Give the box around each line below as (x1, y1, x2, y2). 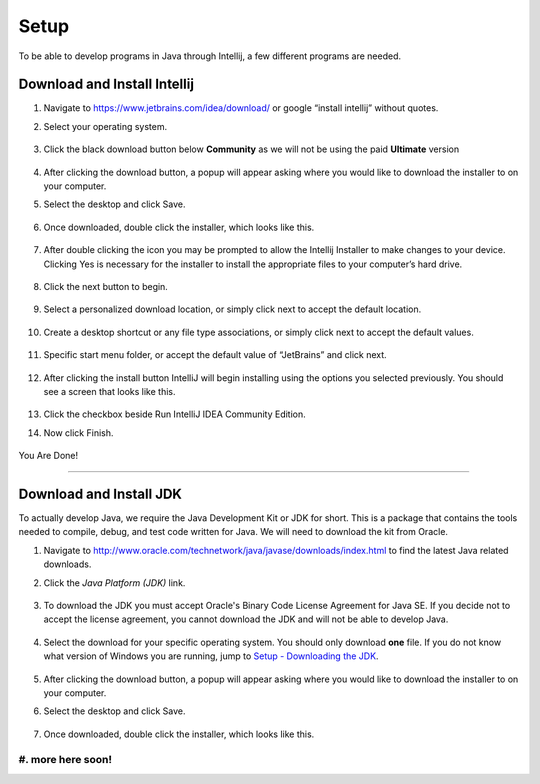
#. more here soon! (18, 753, 113, 767)
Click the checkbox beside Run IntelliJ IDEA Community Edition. (43, 408, 307, 420)
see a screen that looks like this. (43, 385, 176, 397)
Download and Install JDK (18, 485, 182, 502)
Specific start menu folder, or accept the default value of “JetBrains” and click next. (43, 349, 387, 361)
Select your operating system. (43, 120, 168, 132)
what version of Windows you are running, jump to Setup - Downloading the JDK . (43, 650, 379, 662)
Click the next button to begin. (43, 280, 169, 292)
